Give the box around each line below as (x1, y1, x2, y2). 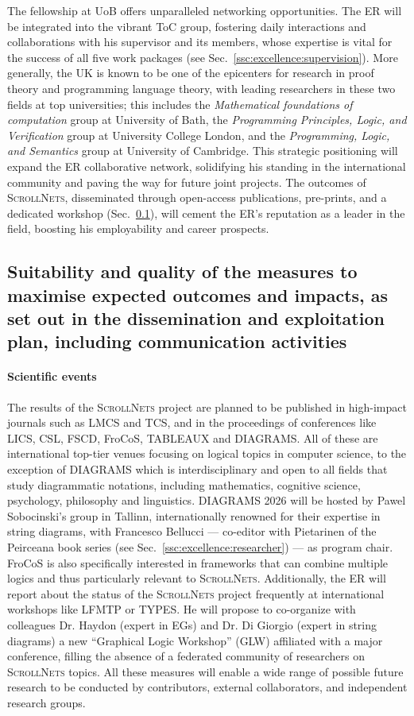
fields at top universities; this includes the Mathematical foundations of (7, 95, 353, 112)
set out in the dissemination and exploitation (7, 306, 385, 331)
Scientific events (7, 368, 97, 385)
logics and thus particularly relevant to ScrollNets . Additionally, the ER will (7, 570, 386, 586)
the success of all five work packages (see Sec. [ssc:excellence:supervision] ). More (7, 48, 398, 65)
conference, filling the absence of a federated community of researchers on (7, 648, 365, 664)
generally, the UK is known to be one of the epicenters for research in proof (7, 64, 374, 81)
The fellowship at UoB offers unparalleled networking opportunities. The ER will (7, 2, 402, 18)
